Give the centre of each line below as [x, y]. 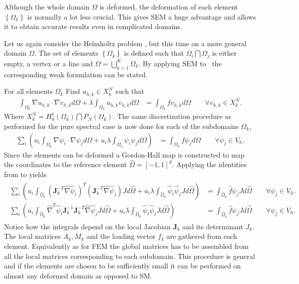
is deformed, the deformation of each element [169, 7]
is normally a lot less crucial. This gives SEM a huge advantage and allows [142, 16]
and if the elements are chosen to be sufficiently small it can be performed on [122, 266]
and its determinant [213, 226]
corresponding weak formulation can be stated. [76, 74]
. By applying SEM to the [180, 63]
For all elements [29, 91]
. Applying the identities [209, 164]
